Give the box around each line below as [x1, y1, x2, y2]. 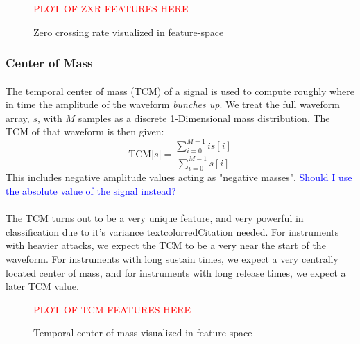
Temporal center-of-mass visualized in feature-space [33, 325, 252, 340]
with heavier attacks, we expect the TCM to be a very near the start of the [6, 238, 326, 252]
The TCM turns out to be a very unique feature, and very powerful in [6, 211, 304, 225]
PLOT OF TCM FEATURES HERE [33, 302, 191, 316]
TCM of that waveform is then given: [6, 124, 164, 139]
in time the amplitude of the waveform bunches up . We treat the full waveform [6, 97, 340, 112]
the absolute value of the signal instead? [6, 184, 176, 198]
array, [6, 110, 30, 125]
